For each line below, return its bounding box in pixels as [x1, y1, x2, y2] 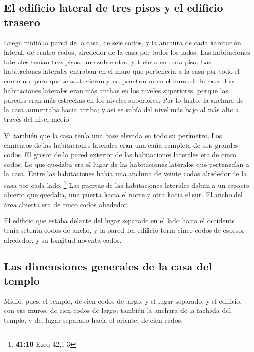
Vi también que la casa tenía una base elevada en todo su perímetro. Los [4, 130, 222, 140]
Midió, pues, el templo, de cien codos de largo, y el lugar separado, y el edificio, [4, 295, 242, 306]
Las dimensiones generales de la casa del [4, 258, 212, 273]
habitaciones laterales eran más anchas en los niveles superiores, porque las [4, 85, 228, 95]
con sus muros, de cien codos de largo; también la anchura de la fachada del [4, 305, 231, 315]
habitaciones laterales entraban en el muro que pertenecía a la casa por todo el [4, 66, 240, 76]
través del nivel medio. [4, 114, 71, 124]
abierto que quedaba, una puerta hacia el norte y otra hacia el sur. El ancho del [4, 189, 243, 200]
